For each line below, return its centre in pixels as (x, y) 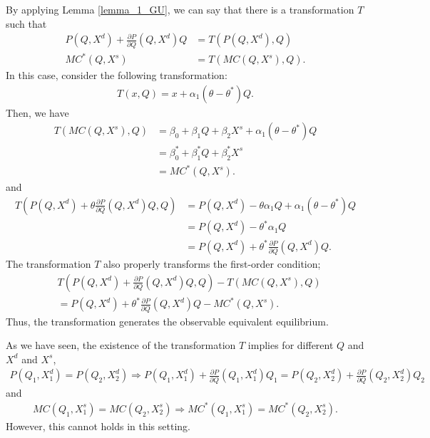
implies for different (291, 345)
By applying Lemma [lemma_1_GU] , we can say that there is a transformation (180, 9)
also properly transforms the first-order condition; (212, 264)
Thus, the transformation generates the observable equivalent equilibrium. (167, 321)
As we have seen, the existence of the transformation (121, 345)
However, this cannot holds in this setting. (98, 426)
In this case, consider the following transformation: (117, 75)
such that (26, 23)
